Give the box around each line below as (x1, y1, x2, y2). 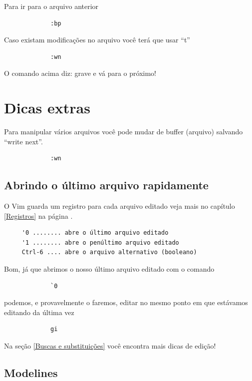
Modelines (4, 365, 58, 380)
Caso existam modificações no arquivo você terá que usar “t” (4, 34, 190, 45)
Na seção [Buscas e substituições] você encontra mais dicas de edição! (4, 341, 216, 351)
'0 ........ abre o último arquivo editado (21, 229, 169, 237)
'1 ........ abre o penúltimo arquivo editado (21, 239, 179, 246)
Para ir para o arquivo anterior (4, 1, 99, 11)
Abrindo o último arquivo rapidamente (4, 177, 209, 193)
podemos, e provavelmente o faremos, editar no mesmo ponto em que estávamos (4, 297, 248, 308)
